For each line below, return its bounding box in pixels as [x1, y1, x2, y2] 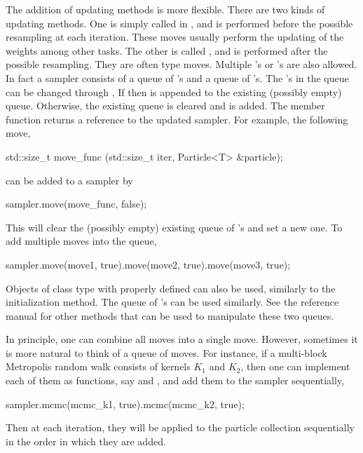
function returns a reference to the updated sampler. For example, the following [6, 111, 348, 126]
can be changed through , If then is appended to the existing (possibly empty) [6, 84, 342, 99]
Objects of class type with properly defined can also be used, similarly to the [6, 280, 336, 295]
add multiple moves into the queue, [6, 234, 157, 248]
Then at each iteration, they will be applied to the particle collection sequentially [6, 420, 355, 435]
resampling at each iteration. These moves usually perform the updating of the [6, 29, 344, 44]
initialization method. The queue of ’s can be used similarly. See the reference [6, 295, 339, 309]
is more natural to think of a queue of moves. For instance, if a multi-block [6, 345, 327, 360]
